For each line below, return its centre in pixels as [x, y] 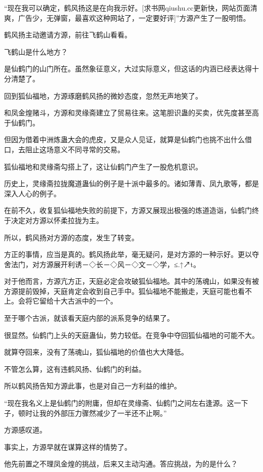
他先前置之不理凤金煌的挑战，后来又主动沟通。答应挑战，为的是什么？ [121, 464]
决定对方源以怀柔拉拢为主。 [57, 220]
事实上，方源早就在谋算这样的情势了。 [68, 446]
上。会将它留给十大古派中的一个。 [61, 301]
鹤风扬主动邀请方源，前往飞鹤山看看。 [68, 35]
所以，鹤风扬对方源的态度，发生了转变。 [71, 237]
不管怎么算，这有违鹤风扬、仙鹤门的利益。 [75, 369]
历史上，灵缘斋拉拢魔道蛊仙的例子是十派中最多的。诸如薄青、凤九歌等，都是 [131, 183]
